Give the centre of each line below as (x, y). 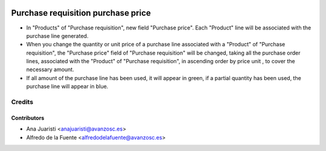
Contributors (28, 118)
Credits (22, 102)
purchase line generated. (57, 35)
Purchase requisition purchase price (81, 13)
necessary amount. (50, 70)
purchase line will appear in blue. (67, 87)
